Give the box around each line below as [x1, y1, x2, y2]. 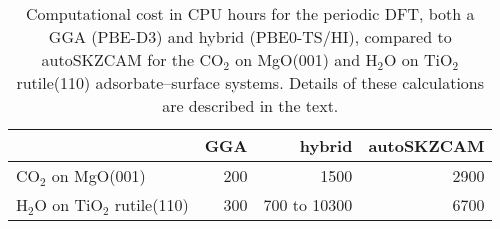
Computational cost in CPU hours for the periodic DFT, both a [25, 2, 475, 25]
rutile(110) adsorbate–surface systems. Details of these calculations [16, 71, 485, 94]
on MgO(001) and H [235, 48, 378, 71]
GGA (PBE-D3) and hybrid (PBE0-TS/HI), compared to [48, 25, 452, 48]
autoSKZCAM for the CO [41, 48, 224, 71]
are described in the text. [162, 94, 339, 117]
